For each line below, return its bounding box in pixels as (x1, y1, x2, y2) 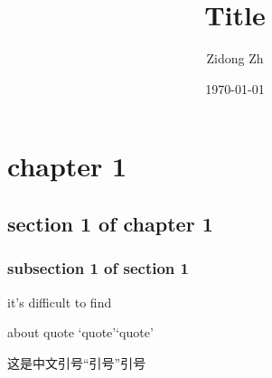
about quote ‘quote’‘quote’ (7, 323, 154, 342)
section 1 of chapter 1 (7, 209, 213, 237)
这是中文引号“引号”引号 (7, 353, 146, 372)
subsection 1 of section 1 (7, 257, 189, 279)
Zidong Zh (206, 49, 264, 68)
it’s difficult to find (7, 292, 112, 311)
